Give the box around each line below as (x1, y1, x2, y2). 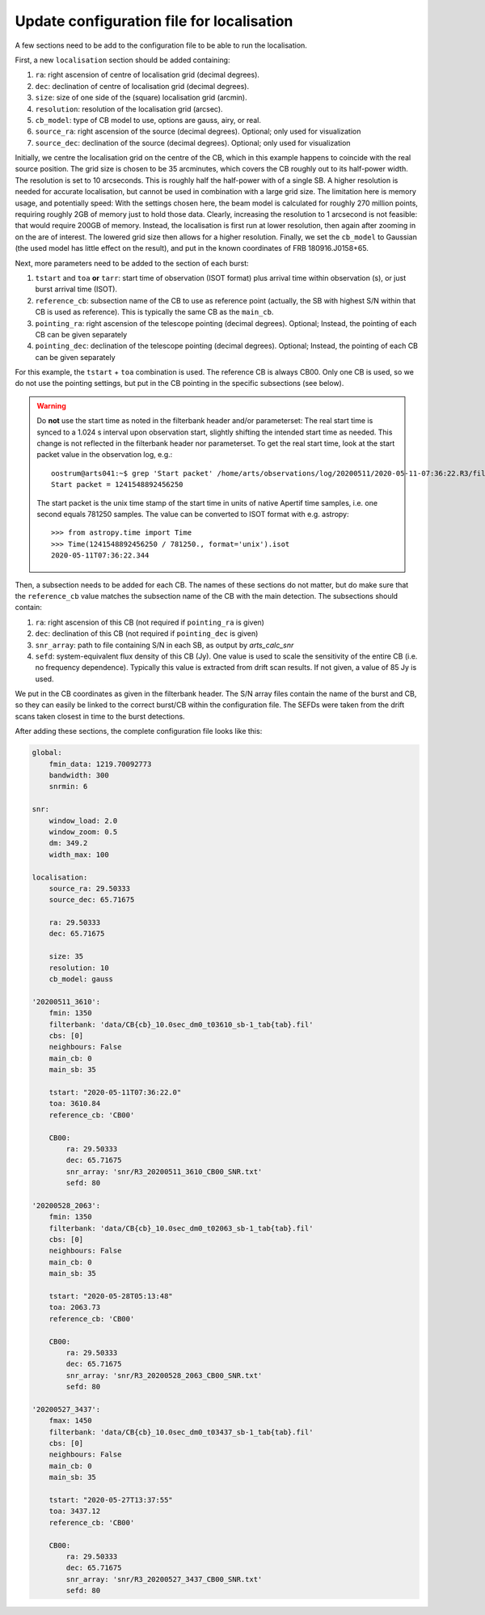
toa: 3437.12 (48, 1507, 101, 1516)
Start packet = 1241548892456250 (51, 480, 183, 490)
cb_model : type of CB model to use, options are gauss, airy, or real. (35, 115, 262, 125)
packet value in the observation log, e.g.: (36, 450, 173, 460)
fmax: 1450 (48, 1416, 92, 1426)
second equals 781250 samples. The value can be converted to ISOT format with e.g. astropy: (36, 510, 349, 519)
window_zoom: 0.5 (48, 827, 118, 837)
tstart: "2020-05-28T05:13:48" (48, 1291, 173, 1300)
